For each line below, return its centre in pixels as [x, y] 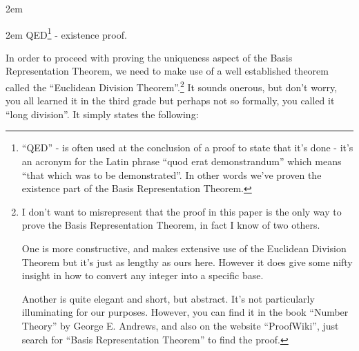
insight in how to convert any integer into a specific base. [143, 275]
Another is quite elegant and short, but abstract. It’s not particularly [168, 298]
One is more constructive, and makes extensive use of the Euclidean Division [184, 248]
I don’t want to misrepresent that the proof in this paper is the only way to [182, 211]
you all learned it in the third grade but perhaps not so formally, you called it [170, 101]
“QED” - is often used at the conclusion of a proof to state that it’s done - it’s [187, 148]
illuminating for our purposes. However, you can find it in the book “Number [185, 312]
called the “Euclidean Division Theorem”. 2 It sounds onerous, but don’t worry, [172, 86]
